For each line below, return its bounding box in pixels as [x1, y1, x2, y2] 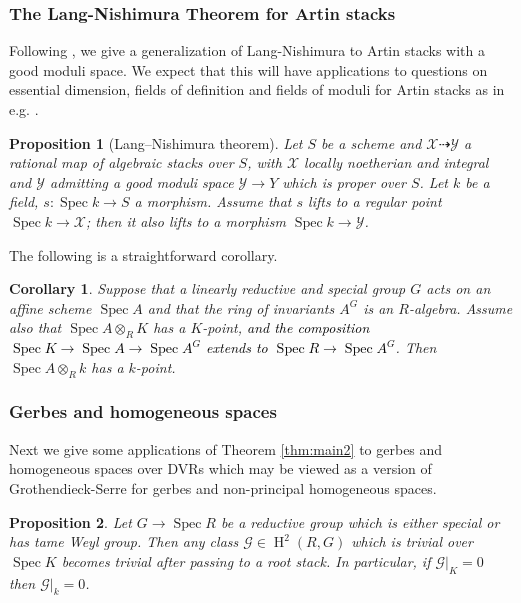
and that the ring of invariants [147, 297, 335, 318]
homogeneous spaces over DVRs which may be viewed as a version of [9, 458, 432, 479]
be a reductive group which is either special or [220, 511, 500, 532]
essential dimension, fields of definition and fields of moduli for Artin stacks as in [9, 79, 505, 100]
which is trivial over [351, 531, 473, 552]
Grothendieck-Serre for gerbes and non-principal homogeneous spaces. [9, 477, 437, 498]
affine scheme [9, 297, 92, 318]
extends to [206, 337, 268, 358]
